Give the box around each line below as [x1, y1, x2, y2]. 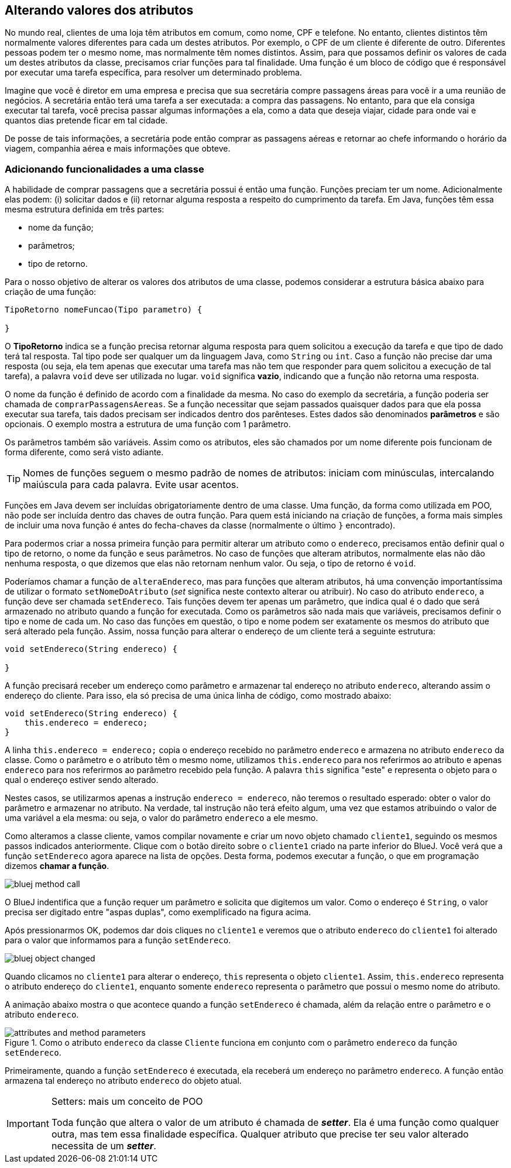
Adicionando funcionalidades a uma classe [5, 163, 204, 175]
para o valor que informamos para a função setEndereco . [5, 935, 231, 946]
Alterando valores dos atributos [5, 3, 194, 18]
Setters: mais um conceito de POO [51, 1095, 203, 1108]
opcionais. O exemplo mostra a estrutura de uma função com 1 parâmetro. [5, 419, 291, 430]
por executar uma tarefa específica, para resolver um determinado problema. [5, 67, 302, 78]
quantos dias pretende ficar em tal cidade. [5, 115, 168, 126]
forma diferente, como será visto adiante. [5, 447, 164, 458]
